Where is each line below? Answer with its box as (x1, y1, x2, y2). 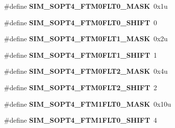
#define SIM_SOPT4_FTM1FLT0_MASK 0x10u (4, 98, 171, 109)
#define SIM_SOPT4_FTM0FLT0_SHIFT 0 (4, 17, 157, 27)
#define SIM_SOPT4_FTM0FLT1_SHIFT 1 (4, 49, 157, 60)
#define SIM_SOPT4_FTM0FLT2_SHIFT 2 (4, 82, 157, 92)
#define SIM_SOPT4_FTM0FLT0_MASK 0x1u (4, 1, 168, 11)
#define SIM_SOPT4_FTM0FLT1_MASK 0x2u (4, 33, 168, 44)
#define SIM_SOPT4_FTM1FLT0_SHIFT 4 (4, 115, 157, 125)
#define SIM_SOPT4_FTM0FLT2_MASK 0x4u (4, 66, 168, 76)
